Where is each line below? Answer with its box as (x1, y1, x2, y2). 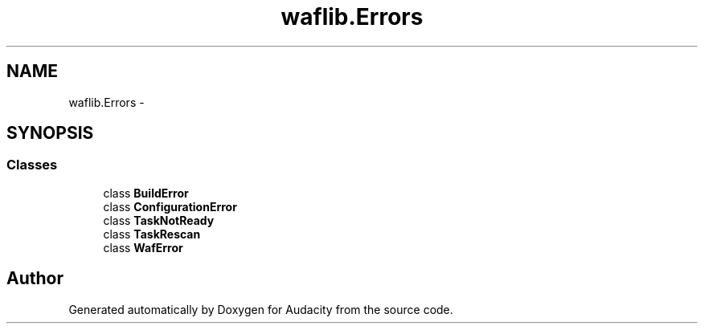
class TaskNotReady (103, 213, 215, 227)
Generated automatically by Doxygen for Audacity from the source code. (68, 302, 453, 316)
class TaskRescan (103, 226, 201, 241)
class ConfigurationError (103, 199, 237, 214)
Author (6, 268, 63, 289)
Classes (6, 157, 58, 173)
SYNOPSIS (6, 123, 94, 144)
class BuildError (103, 185, 189, 200)
